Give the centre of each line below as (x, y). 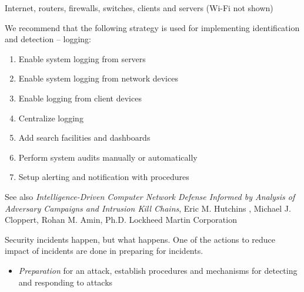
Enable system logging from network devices (98, 78)
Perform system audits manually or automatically (108, 157)
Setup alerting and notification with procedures (104, 177)
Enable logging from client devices (80, 98)
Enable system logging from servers (82, 58)
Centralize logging (51, 118)
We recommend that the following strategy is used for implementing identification (152, 27)
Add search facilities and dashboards (84, 137)
